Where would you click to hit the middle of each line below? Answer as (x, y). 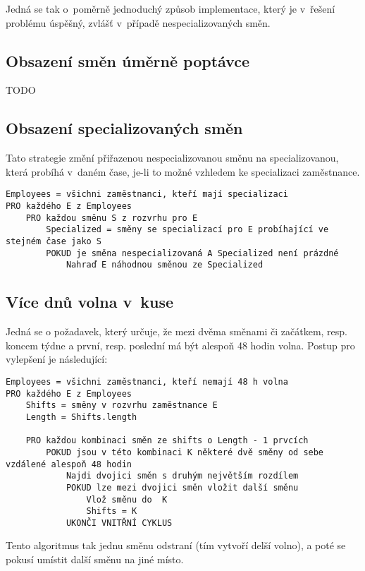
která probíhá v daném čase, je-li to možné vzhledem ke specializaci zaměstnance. (183, 171)
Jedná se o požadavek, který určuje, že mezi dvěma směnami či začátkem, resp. (177, 331)
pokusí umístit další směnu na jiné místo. (95, 559)
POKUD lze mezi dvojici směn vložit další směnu (182, 487)
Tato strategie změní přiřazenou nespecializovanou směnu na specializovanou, (172, 158)
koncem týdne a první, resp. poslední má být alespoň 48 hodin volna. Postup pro (180, 345)
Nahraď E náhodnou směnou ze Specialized (165, 265)
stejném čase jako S (54, 241)
